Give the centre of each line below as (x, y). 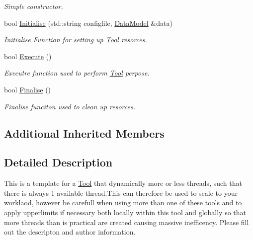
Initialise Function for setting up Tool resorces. (76, 40)
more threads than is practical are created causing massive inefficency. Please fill (126, 222)
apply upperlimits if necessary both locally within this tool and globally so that (125, 212)
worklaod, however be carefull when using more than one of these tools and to (123, 202)
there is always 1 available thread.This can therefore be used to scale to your (121, 193)
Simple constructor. (34, 6)
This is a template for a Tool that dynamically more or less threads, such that (123, 183)
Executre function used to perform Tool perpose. (77, 73)
